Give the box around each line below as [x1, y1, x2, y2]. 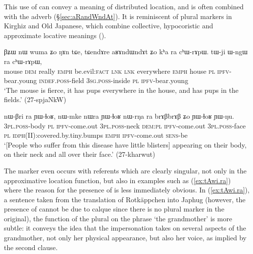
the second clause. [4, 242, 58, 252]
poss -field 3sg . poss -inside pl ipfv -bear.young [57, 75, 189, 85]
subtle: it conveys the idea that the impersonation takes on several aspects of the [4, 223, 246, 233]
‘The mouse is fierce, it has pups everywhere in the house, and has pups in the [4, 85, 239, 95]
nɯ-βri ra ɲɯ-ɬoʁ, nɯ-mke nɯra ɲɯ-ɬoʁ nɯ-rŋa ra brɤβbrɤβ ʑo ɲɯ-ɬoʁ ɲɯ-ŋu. [4, 110, 234, 121]
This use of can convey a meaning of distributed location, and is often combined [4, 1, 244, 11]
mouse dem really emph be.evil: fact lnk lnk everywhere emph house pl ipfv [4, 65, 230, 76]
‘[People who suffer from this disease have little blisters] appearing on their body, [4, 139, 247, 149]
